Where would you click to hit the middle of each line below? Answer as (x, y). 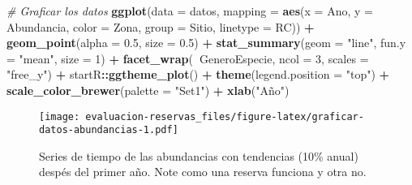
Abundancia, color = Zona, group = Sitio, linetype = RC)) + (161, 26)
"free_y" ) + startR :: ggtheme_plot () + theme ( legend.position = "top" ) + (198, 74)
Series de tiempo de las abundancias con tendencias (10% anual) (199, 155)
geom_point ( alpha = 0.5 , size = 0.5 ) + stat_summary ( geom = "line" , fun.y (206, 43)
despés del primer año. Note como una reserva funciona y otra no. (203, 172)
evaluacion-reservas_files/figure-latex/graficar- (225, 116)
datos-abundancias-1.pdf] (109, 130)
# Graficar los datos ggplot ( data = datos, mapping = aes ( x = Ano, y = (190, 11)
